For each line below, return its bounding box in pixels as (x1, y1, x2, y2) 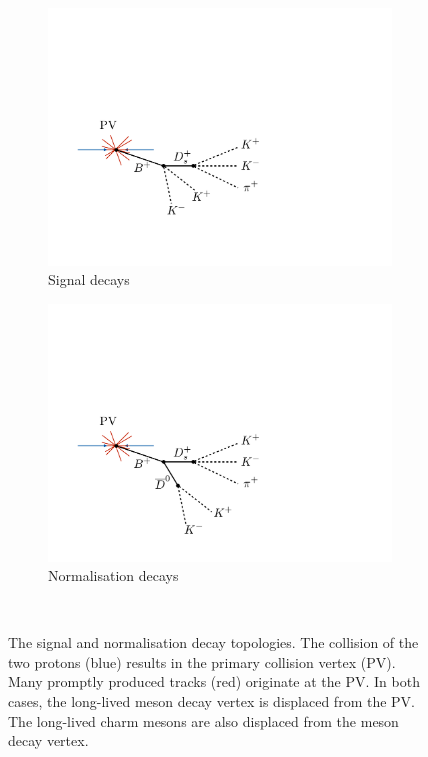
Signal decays (48, 269, 130, 290)
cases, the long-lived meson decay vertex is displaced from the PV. (8, 691, 415, 712)
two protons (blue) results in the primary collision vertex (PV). (8, 651, 396, 672)
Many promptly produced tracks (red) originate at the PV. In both (8, 671, 420, 692)
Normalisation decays (48, 565, 179, 586)
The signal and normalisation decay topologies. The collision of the (8, 632, 419, 653)
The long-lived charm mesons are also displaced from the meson (8, 710, 399, 731)
